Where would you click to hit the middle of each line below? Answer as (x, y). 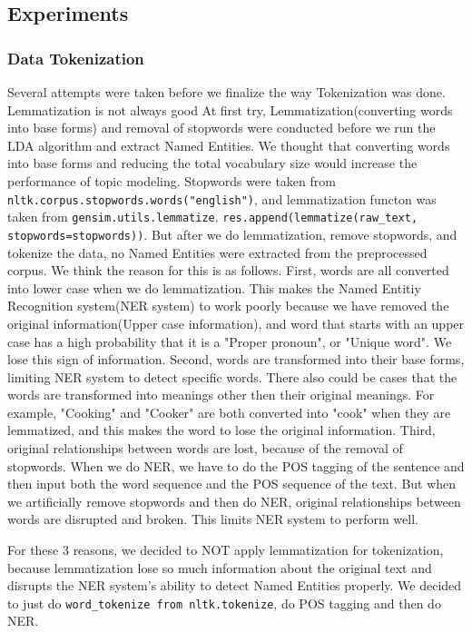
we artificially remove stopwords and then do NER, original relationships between (234, 501)
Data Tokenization (76, 58)
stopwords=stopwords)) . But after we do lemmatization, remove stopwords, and (232, 234)
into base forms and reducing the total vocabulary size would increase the (212, 163)
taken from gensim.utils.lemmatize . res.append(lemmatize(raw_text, (213, 217)
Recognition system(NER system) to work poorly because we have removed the (228, 306)
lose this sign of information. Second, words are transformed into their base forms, (236, 359)
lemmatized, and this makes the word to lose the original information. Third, (221, 430)
